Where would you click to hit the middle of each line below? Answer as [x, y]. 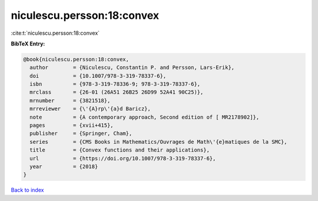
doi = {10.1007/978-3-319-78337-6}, [98, 76]
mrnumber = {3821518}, [70, 100]
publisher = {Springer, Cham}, [81, 134]
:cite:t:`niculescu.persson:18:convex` [55, 33]
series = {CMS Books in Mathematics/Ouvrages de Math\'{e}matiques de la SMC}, [159, 142]
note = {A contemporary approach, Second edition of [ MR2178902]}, [145, 117]
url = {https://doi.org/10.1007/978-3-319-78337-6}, [123, 158]
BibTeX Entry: [28, 44]
